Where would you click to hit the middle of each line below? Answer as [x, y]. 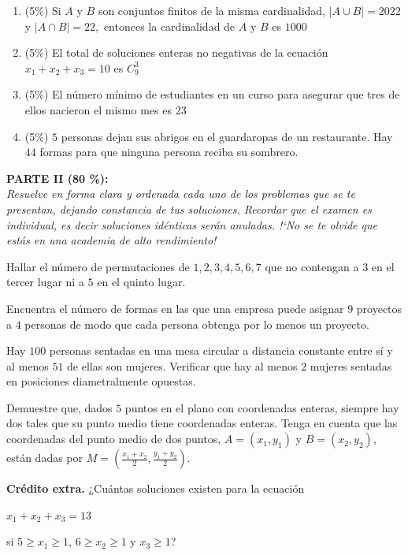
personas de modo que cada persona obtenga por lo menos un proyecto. [197, 324]
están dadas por [45, 458]
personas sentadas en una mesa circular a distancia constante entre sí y [221, 350]
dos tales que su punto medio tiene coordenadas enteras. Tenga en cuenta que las [202, 423]
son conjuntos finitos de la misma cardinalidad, [212, 10]
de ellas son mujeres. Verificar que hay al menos [182, 365]
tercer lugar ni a [45, 282]
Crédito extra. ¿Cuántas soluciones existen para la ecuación [156, 488]
